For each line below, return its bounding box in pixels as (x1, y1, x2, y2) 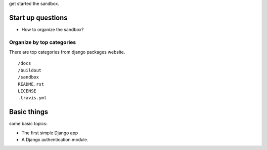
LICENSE (18, 88, 37, 94)
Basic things (9, 108, 48, 116)
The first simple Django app (21, 130, 78, 136)
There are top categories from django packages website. (9, 49, 126, 55)
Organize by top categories (9, 38, 76, 45)
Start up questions (9, 13, 68, 22)
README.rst (18, 81, 44, 87)
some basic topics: (9, 121, 48, 127)
